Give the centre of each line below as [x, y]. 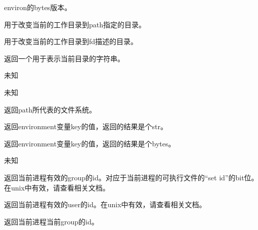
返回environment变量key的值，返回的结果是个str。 [86, 126]
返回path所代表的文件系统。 [50, 109]
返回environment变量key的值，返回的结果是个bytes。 [90, 143]
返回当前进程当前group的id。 [51, 221]
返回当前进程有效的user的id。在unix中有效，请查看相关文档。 [105, 204]
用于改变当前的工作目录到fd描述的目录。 [71, 41]
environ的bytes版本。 [38, 7]
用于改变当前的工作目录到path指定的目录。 [75, 24]
